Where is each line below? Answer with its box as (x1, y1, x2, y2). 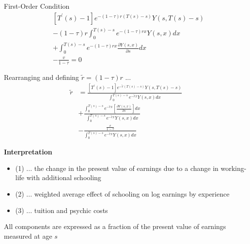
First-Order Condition (4, 1, 70, 11)
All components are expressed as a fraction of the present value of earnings (4, 221, 226, 231)
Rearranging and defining (4, 72, 79, 82)
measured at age (4, 230, 52, 241)
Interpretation (4, 147, 52, 157)
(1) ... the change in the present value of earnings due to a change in (15, 163, 219, 173)
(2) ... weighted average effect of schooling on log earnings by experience (15, 188, 230, 198)
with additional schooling (26, 172, 101, 183)
